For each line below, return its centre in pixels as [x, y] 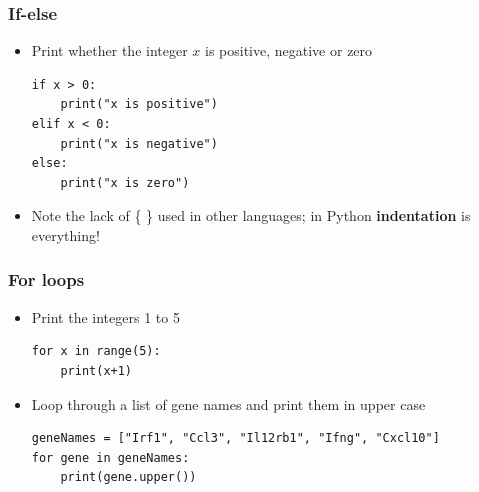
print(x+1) [96, 370]
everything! [65, 234]
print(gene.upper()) [128, 477]
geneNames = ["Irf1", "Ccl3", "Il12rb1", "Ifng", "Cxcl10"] [235, 438]
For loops [46, 279]
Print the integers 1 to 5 [105, 316]
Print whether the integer [109, 50]
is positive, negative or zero [289, 50]
